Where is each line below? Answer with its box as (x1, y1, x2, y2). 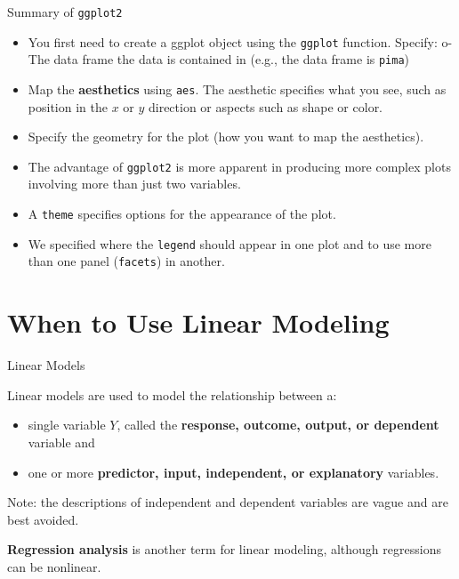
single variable (28, 415, 106, 434)
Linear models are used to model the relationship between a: (7, 385, 337, 404)
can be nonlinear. (7, 557, 101, 575)
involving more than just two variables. (28, 174, 241, 193)
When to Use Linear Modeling (7, 304, 390, 341)
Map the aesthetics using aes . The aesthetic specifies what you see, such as (28, 79, 447, 98)
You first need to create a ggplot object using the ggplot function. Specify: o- (28, 32, 453, 51)
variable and (28, 432, 95, 451)
